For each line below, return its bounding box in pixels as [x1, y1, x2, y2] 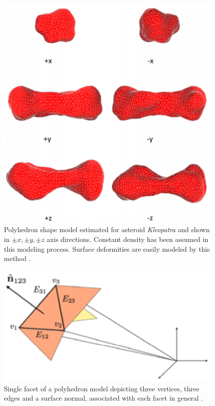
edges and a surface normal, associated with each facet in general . [4, 393, 203, 403]
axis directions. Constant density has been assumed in [46, 234, 209, 244]
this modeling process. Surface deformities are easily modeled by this [4, 243, 210, 254]
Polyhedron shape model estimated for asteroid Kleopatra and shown [4, 224, 210, 235]
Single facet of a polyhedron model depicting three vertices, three [4, 383, 199, 393]
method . [4, 253, 31, 263]
